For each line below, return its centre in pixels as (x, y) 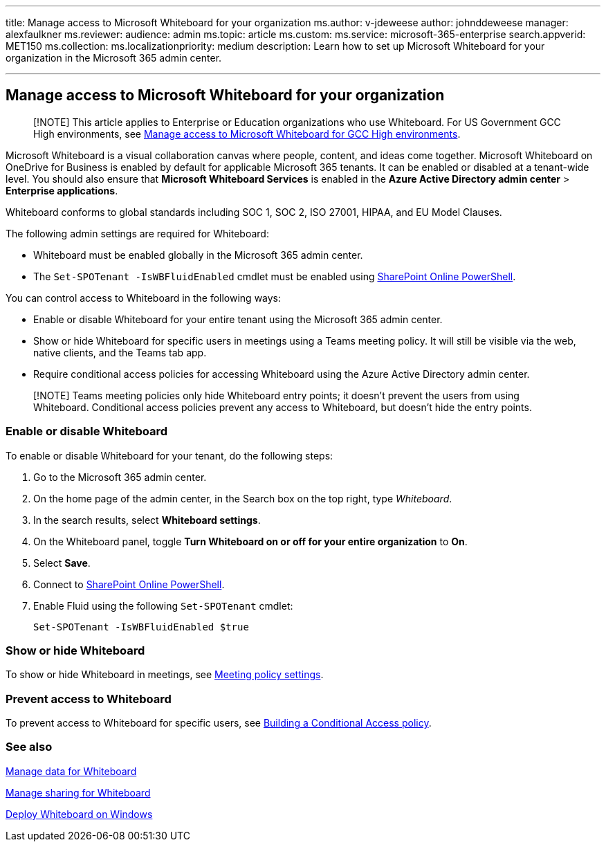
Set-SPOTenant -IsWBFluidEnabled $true (141, 627)
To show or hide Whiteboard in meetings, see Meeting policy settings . (165, 675)
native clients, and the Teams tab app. (120, 352)
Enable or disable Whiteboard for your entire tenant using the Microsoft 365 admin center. (238, 319)
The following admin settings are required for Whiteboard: (137, 233)
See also (29, 747)
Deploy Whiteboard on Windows (79, 814)
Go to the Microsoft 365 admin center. (120, 477)
